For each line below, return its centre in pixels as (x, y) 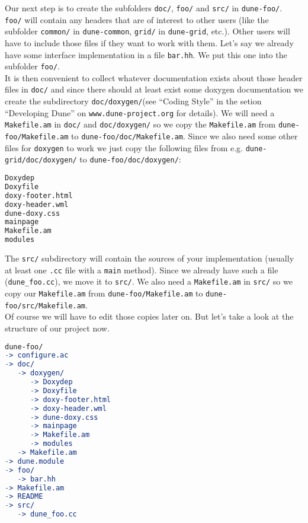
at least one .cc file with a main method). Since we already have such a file (142, 270)
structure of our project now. (57, 328)
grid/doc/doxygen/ (41, 160)
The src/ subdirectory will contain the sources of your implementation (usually (150, 258)
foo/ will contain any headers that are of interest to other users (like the (137, 19)
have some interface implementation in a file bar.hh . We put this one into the (146, 54)
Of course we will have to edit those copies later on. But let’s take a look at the (149, 316)
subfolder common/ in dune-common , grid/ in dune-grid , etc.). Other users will (147, 31)
